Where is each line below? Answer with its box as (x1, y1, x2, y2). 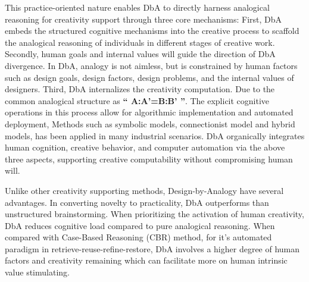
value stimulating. (5, 266, 70, 278)
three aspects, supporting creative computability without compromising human (5, 152, 293, 165)
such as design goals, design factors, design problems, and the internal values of (5, 71, 294, 83)
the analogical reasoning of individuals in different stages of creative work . (5, 36, 275, 48)
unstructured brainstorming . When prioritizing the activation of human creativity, (5, 208, 304, 220)
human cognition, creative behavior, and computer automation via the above (5, 141, 285, 153)
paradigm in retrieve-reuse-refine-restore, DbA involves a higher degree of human (5, 242, 300, 255)
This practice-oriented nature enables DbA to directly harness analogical (5, 1, 270, 13)
